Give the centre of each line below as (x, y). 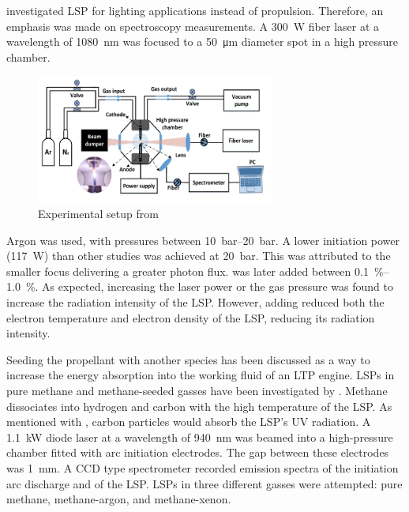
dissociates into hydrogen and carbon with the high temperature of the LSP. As (199, 406)
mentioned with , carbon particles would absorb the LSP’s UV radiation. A (189, 422)
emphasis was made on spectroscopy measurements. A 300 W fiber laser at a (193, 26)
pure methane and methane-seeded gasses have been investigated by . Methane (197, 390)
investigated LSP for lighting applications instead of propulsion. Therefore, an (195, 10)
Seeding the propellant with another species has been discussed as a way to (188, 359)
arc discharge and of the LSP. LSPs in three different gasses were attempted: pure (204, 483)
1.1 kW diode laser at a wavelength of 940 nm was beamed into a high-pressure (200, 437)
